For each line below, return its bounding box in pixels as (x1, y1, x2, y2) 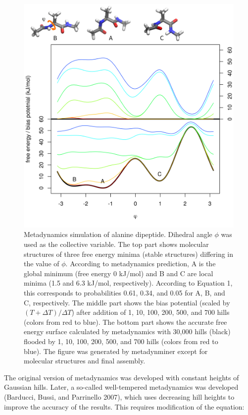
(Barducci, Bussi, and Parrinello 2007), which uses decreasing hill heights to (4, 391, 235, 402)
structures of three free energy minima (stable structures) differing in (24, 248, 234, 259)
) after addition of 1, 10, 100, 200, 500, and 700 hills (71, 307, 230, 317)
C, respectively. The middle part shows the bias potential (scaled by (24, 297, 230, 307)
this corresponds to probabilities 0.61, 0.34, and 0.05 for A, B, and (24, 288, 225, 297)
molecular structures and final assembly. (24, 356, 146, 366)
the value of (24, 258, 59, 269)
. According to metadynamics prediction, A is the (65, 258, 216, 269)
